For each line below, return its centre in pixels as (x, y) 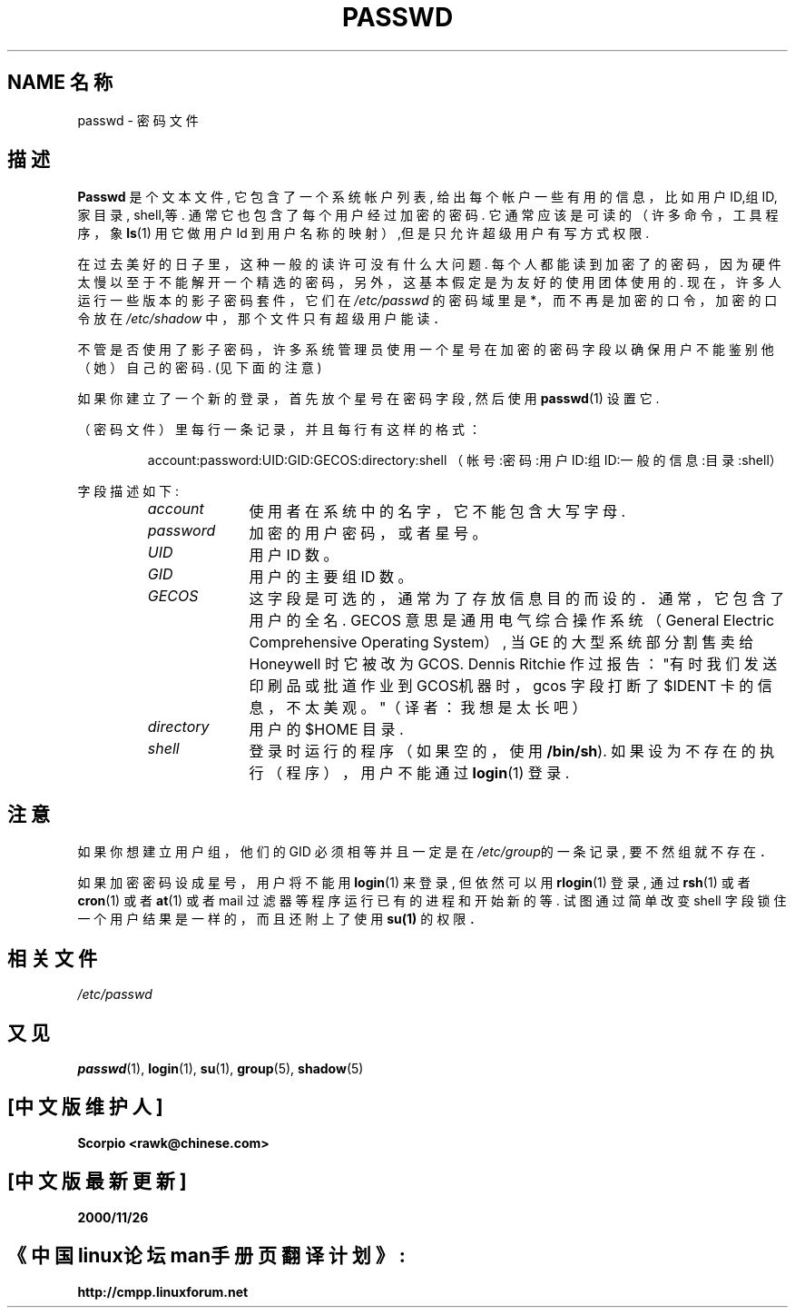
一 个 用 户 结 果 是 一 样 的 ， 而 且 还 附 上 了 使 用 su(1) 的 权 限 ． (280, 919)
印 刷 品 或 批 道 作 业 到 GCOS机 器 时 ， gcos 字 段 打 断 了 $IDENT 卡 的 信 (510, 686)
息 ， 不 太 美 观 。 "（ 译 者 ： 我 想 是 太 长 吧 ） (418, 708)
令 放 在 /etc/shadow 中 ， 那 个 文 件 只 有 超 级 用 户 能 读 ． (262, 319)
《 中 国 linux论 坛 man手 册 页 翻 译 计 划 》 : (206, 1256)
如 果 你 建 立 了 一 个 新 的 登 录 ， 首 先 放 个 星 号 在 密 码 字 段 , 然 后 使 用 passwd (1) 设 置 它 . (368, 399)
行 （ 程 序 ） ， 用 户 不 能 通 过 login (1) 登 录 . (409, 773)
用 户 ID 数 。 (294, 555)
